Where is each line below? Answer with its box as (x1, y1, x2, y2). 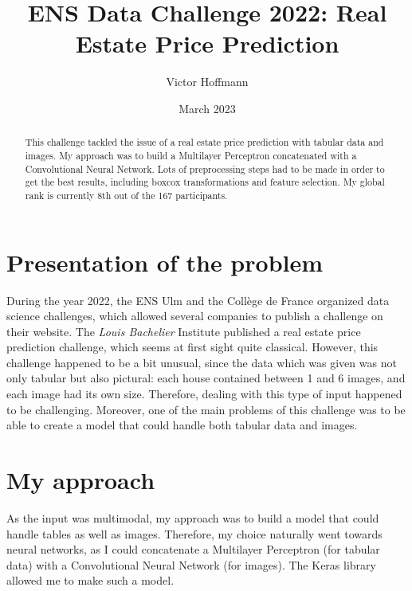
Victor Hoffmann (166, 73, 249, 90)
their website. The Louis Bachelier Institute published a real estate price (6, 323, 361, 339)
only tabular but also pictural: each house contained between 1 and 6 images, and (6, 370, 406, 386)
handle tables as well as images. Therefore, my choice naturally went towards (6, 525, 383, 542)
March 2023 (179, 100, 236, 116)
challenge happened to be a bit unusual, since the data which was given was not (6, 354, 397, 370)
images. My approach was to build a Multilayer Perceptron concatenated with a (25, 148, 357, 162)
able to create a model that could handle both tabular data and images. (6, 417, 358, 433)
